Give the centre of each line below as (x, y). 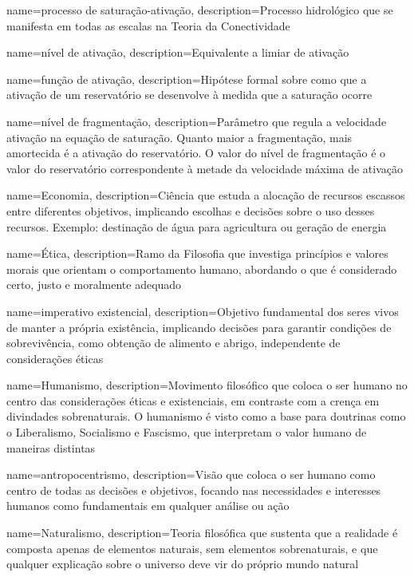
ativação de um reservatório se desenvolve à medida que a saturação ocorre (189, 95)
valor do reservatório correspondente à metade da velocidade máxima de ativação (205, 168)
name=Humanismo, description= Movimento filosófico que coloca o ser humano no (207, 385)
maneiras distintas (51, 447)
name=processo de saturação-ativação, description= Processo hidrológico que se (200, 10)
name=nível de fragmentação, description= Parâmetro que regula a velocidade (197, 121)
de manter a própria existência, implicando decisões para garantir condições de (199, 327)
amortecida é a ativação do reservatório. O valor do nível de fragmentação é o (196, 153)
